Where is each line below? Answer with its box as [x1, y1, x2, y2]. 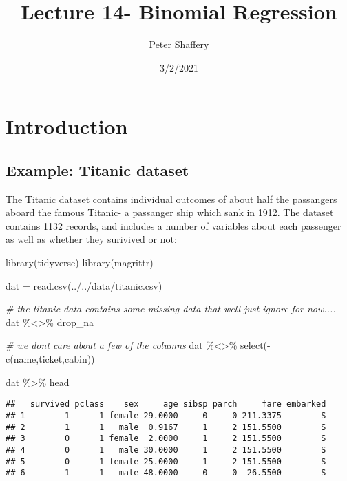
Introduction [6, 112, 128, 140]
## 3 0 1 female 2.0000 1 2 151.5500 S [6, 434, 326, 444]
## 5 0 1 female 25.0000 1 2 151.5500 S [6, 456, 326, 467]
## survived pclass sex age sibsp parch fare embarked [6, 399, 326, 409]
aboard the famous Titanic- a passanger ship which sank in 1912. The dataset [6, 205, 334, 220]
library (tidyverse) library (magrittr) [6, 255, 154, 270]
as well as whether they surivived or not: [6, 232, 177, 246]
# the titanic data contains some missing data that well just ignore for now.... [6, 301, 336, 316]
